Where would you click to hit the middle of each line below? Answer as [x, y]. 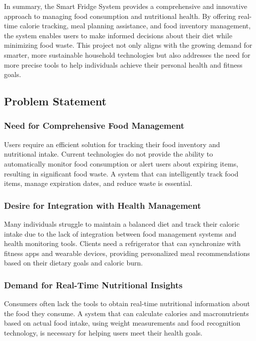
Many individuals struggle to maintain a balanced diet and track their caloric [122, 223]
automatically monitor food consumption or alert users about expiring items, [121, 163]
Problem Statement [55, 101]
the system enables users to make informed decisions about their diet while [118, 35]
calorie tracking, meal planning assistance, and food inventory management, [135, 26]
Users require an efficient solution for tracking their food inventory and [112, 144]
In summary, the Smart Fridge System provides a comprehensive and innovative [126, 6]
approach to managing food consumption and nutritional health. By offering [120, 16]
